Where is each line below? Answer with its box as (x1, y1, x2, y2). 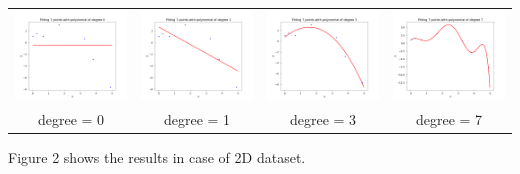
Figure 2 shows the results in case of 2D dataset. (8, 147, 306, 168)
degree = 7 (415, 109, 483, 130)
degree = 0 (37, 109, 105, 130)
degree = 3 (289, 109, 357, 130)
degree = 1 (163, 109, 231, 130)
